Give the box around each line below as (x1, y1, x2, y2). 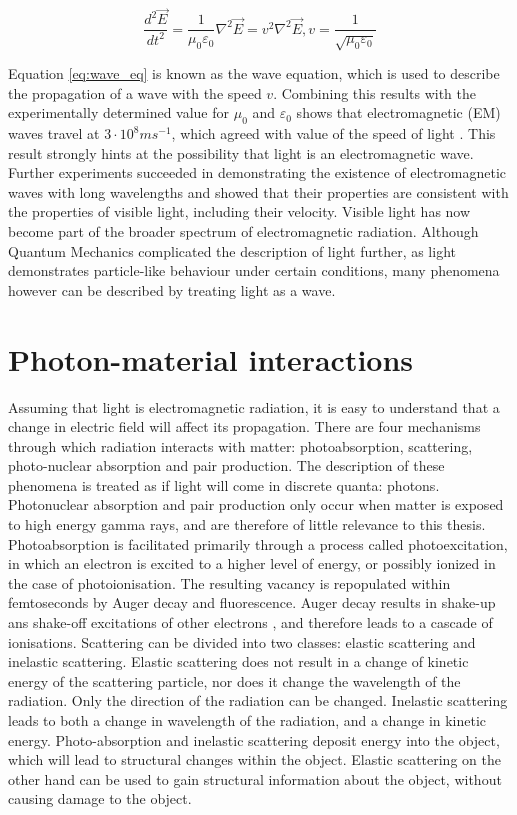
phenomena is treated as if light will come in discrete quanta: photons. (8, 474, 440, 495)
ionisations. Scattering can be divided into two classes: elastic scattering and (8, 631, 476, 652)
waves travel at (8, 123, 100, 144)
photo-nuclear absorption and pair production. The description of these (8, 455, 445, 476)
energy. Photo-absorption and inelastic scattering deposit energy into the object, (8, 729, 500, 750)
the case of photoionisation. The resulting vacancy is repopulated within (8, 572, 451, 593)
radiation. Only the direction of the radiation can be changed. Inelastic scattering (8, 690, 508, 711)
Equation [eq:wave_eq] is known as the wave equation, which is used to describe (8, 63, 500, 84)
